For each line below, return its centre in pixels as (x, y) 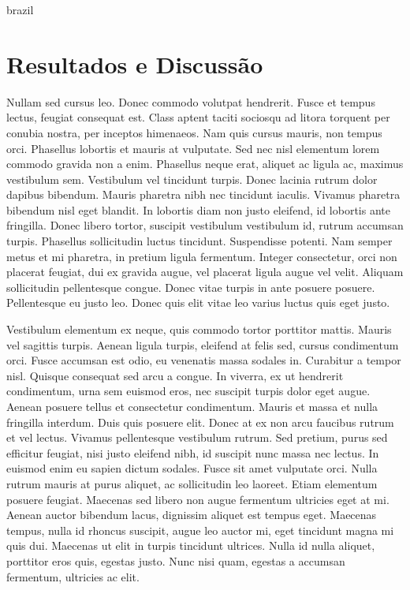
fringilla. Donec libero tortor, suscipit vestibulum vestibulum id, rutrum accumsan (205, 225)
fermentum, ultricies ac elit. (73, 576)
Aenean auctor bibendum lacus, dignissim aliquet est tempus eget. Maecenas (192, 515)
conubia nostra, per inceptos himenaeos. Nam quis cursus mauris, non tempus (194, 132)
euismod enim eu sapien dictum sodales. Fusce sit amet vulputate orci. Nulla (192, 468)
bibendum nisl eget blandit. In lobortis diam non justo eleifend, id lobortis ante (198, 209)
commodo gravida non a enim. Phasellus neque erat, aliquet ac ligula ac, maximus (205, 164)
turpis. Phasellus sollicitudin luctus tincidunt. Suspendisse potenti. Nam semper (199, 241)
